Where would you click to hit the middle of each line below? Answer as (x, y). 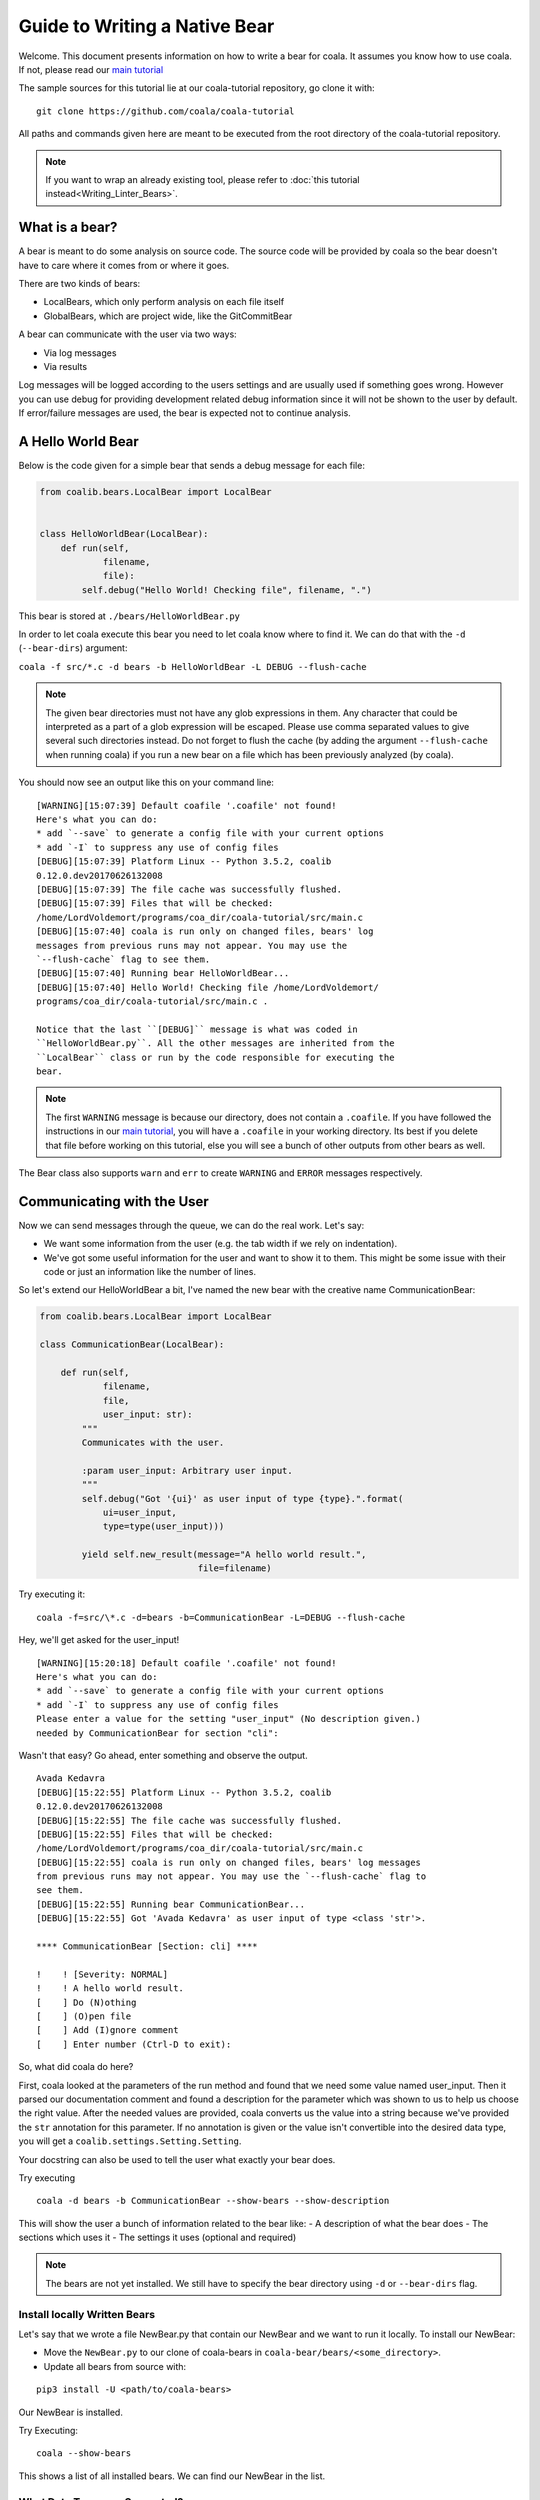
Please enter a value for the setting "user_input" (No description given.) (229, 1719)
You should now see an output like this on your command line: (146, 782)
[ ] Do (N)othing (86, 2002)
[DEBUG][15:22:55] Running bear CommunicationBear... (170, 1904)
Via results (65, 366)
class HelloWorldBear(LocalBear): (124, 534)
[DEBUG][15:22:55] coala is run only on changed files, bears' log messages (229, 1862)
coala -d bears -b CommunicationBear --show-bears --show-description (213, 2201)
